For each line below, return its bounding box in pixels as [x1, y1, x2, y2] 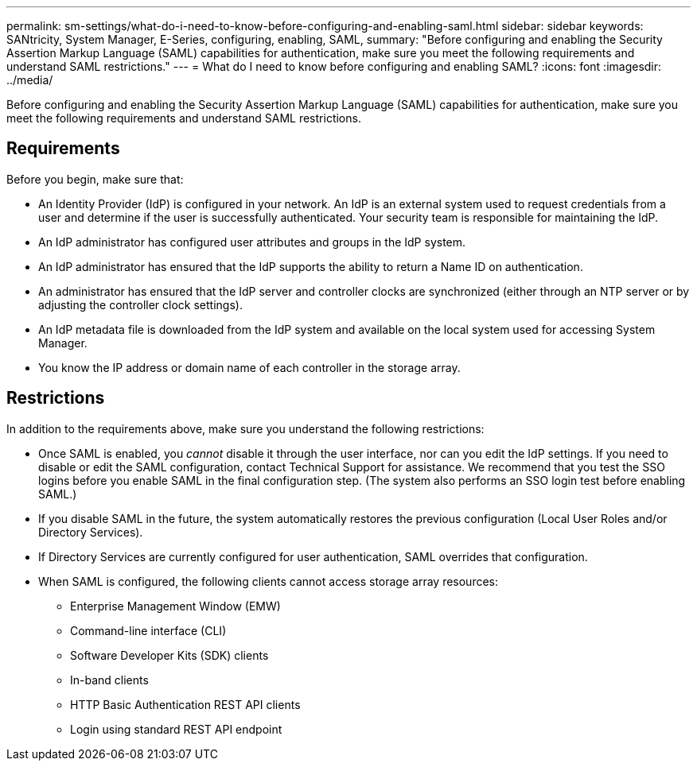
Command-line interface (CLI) [70, 623, 227, 637]
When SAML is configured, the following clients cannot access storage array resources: [38, 574, 499, 588]
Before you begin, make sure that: [6, 172, 184, 186]
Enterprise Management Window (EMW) [70, 598, 281, 613]
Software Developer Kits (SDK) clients [70, 648, 269, 662]
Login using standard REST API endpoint [70, 722, 282, 736]
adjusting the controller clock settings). [38, 297, 243, 312]
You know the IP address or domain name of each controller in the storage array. [38, 360, 461, 374]
